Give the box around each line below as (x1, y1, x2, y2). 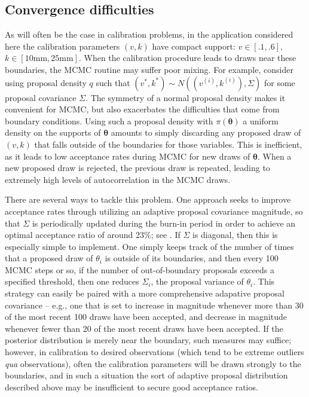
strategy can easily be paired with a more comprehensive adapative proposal (5, 287, 284, 300)
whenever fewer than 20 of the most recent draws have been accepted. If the (5, 322, 283, 334)
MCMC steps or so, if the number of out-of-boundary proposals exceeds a (5, 263, 274, 276)
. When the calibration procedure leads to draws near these (78, 51, 296, 64)
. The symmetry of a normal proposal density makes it (85, 91, 286, 103)
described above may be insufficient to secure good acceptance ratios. (5, 380, 258, 393)
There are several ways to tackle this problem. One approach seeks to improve (5, 193, 291, 206)
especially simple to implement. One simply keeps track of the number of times (5, 240, 294, 252)
